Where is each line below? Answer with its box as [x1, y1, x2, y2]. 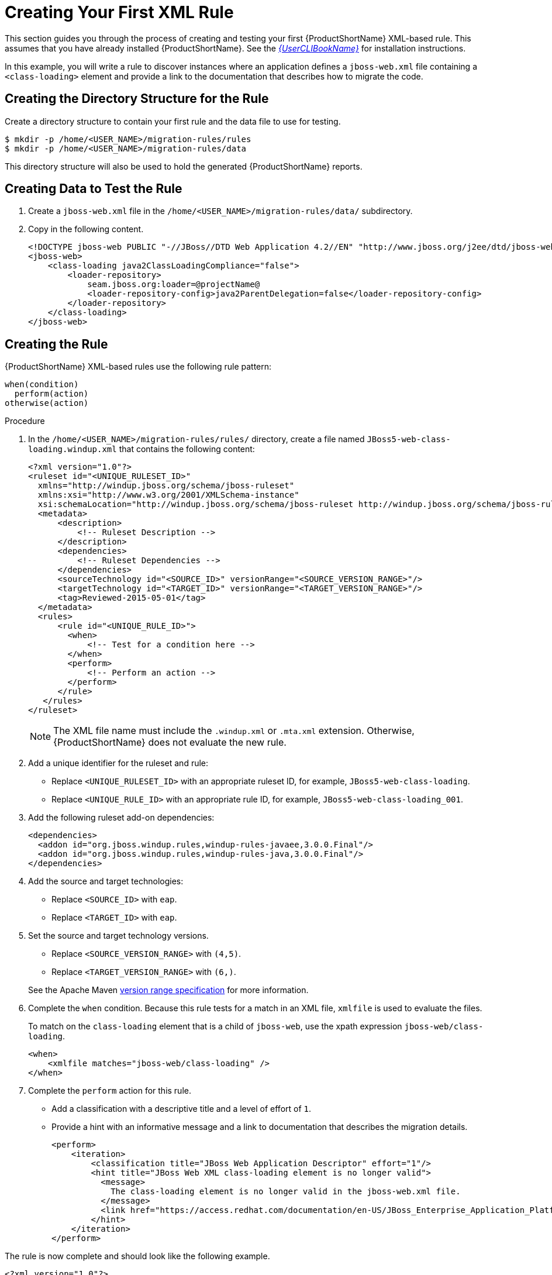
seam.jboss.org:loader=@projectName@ [87, 280, 260, 290]
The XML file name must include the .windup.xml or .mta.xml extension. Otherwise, [53, 725, 415, 737]
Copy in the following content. [28, 224, 144, 235]
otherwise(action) [5, 398, 89, 408]
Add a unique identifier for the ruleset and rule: [28, 758, 209, 769]
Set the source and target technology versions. [28, 931, 209, 941]
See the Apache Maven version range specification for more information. [28, 985, 309, 995]
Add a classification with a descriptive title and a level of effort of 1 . [51, 1104, 312, 1114]
